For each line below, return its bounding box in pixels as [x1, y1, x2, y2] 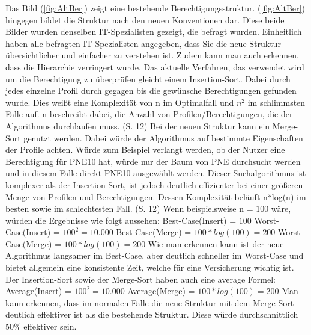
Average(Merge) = [127, 284, 195, 297]
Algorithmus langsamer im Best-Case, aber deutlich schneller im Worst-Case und [5, 249, 304, 262]
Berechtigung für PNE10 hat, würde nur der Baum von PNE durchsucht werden [5, 155, 301, 167]
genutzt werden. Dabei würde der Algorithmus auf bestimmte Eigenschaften [23, 131, 303, 144]
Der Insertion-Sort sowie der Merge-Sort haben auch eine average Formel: [5, 272, 276, 285]
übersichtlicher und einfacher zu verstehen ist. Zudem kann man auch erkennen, [5, 49, 299, 61]
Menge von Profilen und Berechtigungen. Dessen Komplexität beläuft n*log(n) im [5, 190, 306, 203]
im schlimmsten [247, 96, 306, 108]
